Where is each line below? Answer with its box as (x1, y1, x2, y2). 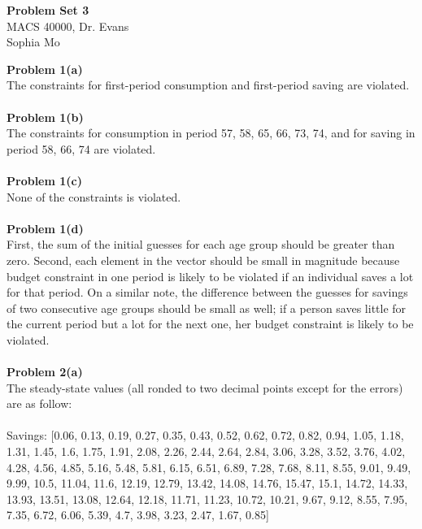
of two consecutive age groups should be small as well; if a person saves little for (7, 299, 407, 316)
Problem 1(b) (7, 108, 84, 125)
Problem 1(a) (7, 60, 83, 77)
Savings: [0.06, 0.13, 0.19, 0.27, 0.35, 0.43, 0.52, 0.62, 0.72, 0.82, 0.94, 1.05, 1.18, (7, 427, 404, 444)
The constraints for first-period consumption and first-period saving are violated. (7, 76, 410, 93)
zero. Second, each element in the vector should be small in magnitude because (7, 251, 400, 268)
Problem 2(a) (7, 363, 83, 380)
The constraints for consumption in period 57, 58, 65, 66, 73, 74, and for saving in (7, 124, 415, 141)
